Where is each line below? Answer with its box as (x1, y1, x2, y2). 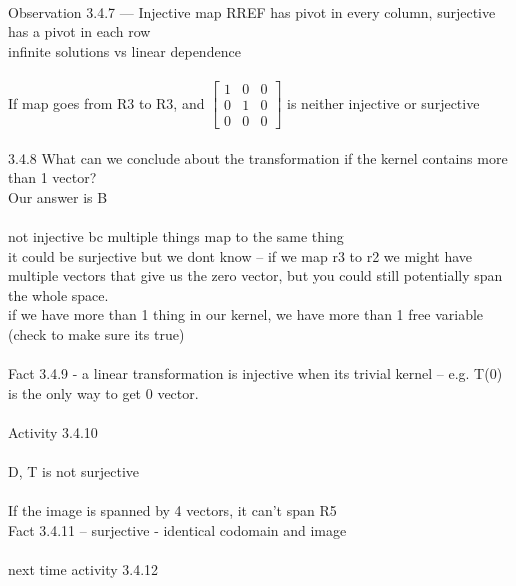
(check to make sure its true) (8, 324, 185, 344)
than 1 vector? (8, 167, 97, 188)
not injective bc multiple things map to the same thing (8, 226, 344, 247)
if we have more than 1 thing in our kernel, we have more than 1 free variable (8, 304, 484, 325)
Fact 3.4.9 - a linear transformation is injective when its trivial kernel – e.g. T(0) (8, 363, 503, 384)
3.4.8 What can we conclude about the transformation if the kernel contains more (8, 147, 508, 168)
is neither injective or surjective (287, 92, 480, 113)
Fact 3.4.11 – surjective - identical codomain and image (8, 519, 347, 540)
